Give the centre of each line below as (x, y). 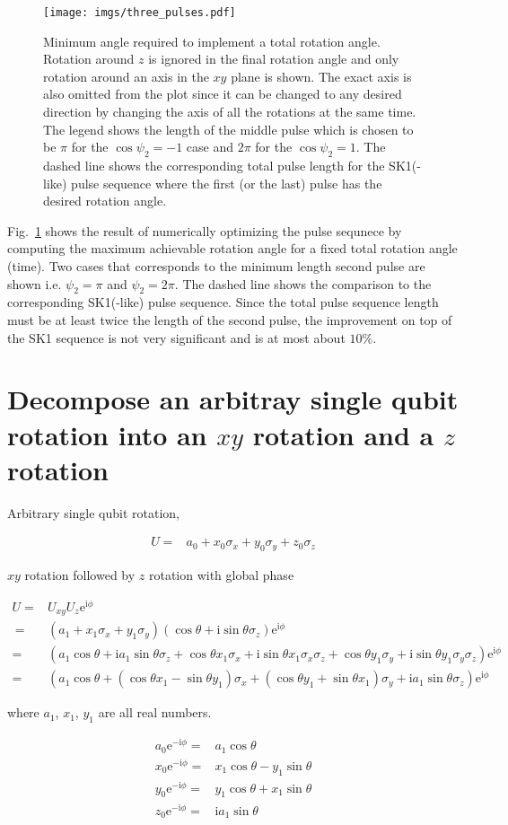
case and (210, 147)
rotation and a (343, 434)
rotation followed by (80, 575)
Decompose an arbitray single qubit (233, 399)
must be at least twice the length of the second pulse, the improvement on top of (230, 319)
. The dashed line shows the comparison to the (303, 283)
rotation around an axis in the (126, 76)
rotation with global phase (221, 575)
